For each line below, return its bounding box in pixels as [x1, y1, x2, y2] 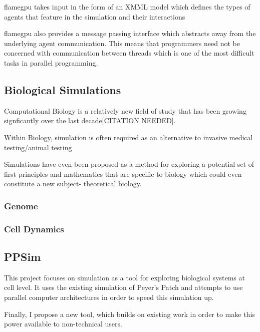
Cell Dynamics [4, 222, 64, 235]
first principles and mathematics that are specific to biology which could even [4, 168, 242, 179]
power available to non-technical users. [4, 318, 122, 329]
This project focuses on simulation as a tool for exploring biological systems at [4, 272, 245, 282]
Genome [4, 199, 38, 212]
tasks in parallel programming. [4, 57, 98, 68]
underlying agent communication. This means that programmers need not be [4, 38, 240, 48]
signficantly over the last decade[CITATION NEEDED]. [4, 115, 176, 126]
